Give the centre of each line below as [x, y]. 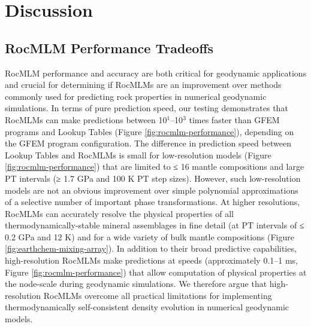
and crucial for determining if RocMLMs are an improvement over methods [143, 85]
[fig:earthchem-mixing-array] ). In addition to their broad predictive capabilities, [151, 248]
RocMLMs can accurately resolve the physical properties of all [119, 213]
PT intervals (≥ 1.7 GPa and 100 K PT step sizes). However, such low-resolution [153, 178]
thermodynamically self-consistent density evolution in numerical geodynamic [147, 307]
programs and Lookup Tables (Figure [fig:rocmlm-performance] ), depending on [150, 131]
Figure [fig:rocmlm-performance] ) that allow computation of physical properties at [156, 272]
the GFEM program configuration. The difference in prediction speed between [148, 143]
